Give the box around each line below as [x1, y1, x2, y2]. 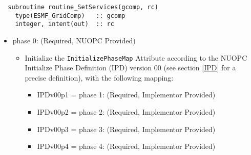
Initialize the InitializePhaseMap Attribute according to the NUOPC [25, 52, 247, 63]
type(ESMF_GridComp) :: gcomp [15, 12, 126, 19]
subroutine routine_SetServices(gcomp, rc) [8, 4, 158, 11]
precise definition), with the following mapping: [25, 72, 174, 83]
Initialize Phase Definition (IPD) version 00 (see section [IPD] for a [25, 62, 236, 73]
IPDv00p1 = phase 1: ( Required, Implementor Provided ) [37, 89, 216, 100]
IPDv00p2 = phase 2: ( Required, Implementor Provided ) [37, 107, 216, 117]
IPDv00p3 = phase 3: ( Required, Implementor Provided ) [37, 123, 216, 134]
